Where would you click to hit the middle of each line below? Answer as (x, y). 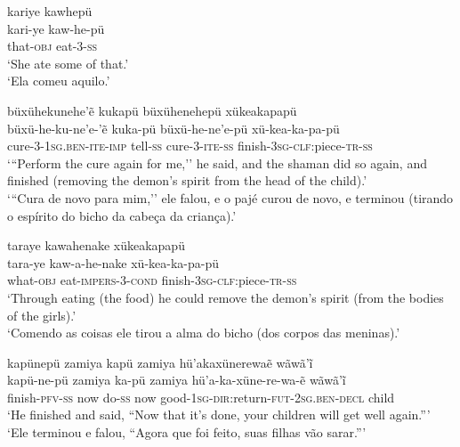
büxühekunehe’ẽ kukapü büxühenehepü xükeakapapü (152, 110)
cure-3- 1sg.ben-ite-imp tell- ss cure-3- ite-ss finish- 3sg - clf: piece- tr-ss (190, 146)
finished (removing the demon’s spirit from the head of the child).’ (187, 180)
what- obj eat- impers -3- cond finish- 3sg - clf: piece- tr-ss (152, 280)
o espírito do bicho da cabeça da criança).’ (122, 215)
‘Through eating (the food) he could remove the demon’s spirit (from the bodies (226, 297)
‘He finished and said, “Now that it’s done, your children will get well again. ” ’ (219, 414)
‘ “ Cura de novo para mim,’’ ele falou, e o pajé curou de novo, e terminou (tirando (230, 197)
